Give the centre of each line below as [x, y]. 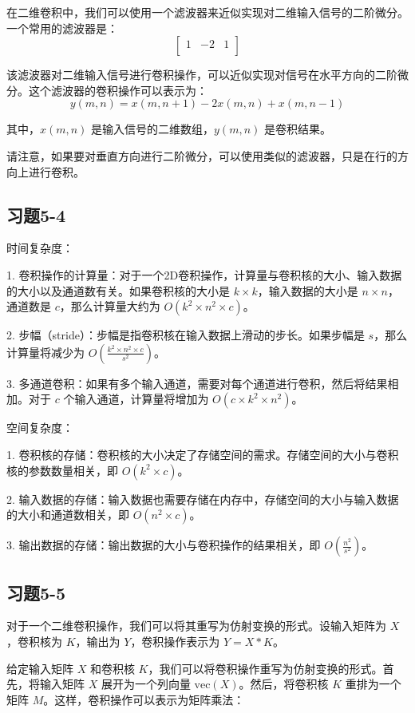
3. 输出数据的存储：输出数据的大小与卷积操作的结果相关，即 [164, 545]
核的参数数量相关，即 [62, 470]
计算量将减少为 [45, 352]
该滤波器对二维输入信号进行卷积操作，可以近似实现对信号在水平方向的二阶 [202, 75]
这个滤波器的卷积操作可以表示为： [118, 90]
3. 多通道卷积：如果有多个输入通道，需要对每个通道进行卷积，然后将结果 [197, 383]
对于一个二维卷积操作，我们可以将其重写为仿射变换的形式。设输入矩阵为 [196, 626]
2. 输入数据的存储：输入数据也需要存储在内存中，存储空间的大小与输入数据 [203, 499]
